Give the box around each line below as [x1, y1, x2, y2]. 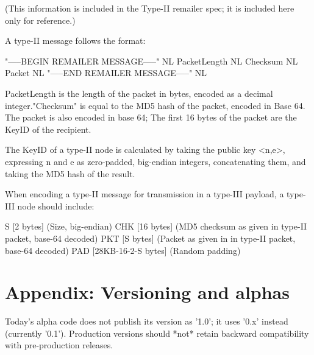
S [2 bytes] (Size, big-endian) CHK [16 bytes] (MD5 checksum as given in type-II [5, 220, 307, 233]
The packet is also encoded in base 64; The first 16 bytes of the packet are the [5, 111, 297, 124]
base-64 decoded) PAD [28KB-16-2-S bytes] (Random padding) [5, 244, 241, 256]
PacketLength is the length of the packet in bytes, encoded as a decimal [5, 86, 273, 99]
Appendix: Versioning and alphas [5, 279, 290, 304]
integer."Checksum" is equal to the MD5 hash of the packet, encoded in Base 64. [5, 99, 305, 111]
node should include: [17, 199, 95, 212]
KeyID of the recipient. [5, 122, 91, 135]
